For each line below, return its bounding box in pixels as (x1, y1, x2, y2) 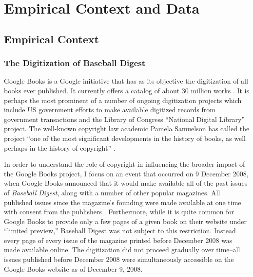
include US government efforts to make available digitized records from (4, 104, 215, 115)
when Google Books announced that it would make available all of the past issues (4, 178, 248, 188)
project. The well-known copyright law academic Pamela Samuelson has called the (4, 123, 250, 134)
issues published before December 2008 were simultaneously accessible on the (4, 254, 234, 264)
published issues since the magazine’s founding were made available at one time (4, 197, 241, 207)
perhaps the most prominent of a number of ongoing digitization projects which (4, 95, 242, 105)
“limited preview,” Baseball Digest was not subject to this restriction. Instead (4, 225, 236, 236)
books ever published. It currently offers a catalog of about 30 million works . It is (4, 85, 250, 95)
